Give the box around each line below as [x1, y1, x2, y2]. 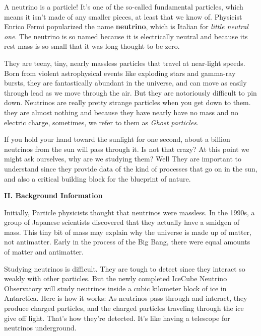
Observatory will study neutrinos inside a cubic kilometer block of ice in [4, 283, 227, 293]
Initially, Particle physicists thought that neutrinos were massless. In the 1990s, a [4, 207, 255, 217]
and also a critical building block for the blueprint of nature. [4, 173, 191, 184]
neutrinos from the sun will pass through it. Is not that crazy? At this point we [4, 143, 249, 154]
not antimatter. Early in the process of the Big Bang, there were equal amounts [4, 236, 250, 247]
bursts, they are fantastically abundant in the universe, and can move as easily [4, 77, 247, 88]
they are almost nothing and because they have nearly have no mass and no [4, 107, 238, 117]
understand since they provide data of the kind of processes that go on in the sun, [4, 163, 257, 174]
